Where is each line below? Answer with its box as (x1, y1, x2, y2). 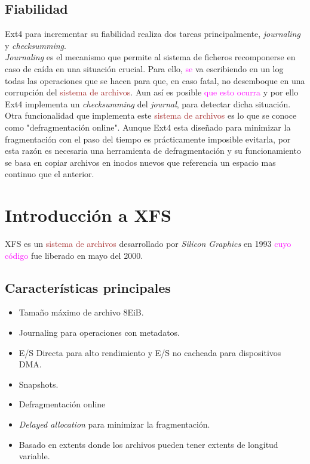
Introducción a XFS (5, 203, 171, 227)
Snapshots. (19, 378, 59, 390)
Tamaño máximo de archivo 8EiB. (19, 306, 144, 318)
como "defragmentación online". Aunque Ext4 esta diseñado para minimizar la (5, 120, 291, 133)
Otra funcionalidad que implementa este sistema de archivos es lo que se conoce (5, 109, 297, 122)
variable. (19, 450, 50, 462)
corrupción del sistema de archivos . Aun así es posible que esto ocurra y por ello (5, 86, 299, 98)
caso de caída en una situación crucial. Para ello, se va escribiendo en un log (5, 62, 284, 75)
